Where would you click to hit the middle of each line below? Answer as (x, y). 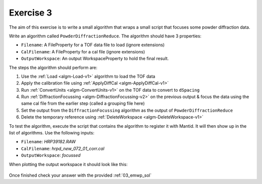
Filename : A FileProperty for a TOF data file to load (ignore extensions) (93, 45)
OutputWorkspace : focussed (51, 155)
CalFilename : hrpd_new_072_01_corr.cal (63, 149)
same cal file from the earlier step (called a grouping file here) (83, 103)
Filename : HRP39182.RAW (49, 142)
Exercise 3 (31, 13)
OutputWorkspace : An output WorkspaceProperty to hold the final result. (95, 59)
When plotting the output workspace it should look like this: (68, 164)
